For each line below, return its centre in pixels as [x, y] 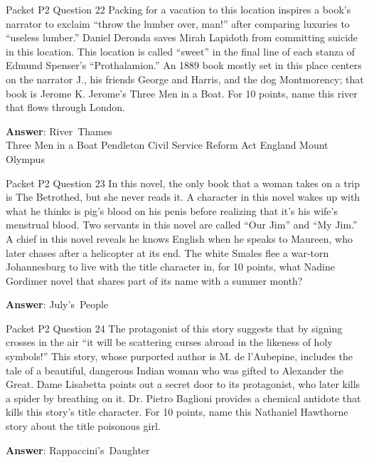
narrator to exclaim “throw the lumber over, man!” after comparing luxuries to [178, 23]
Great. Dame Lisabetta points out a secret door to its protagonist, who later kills [183, 384]
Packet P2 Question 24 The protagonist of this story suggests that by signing [174, 328]
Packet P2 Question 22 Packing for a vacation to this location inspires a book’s [178, 9]
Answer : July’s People [57, 304]
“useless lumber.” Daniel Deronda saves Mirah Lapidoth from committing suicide [182, 37]
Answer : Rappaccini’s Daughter [78, 450]
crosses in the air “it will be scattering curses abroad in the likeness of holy [169, 342]
